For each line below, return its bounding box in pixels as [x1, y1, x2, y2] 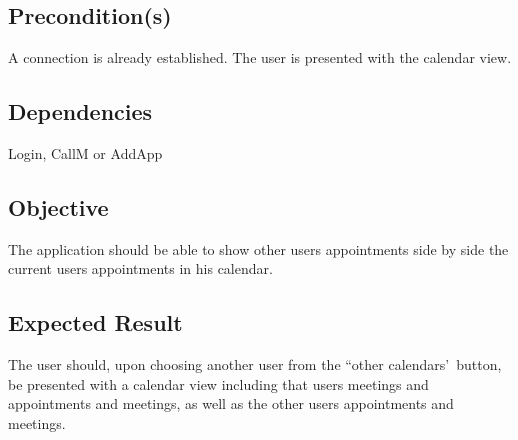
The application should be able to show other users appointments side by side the [8, 238, 509, 259]
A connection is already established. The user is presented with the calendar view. [8, 47, 512, 68]
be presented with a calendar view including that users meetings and [8, 373, 429, 394]
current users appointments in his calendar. [8, 258, 273, 279]
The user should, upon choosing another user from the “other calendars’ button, [8, 354, 502, 375]
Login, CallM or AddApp [8, 143, 163, 163]
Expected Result [8, 307, 183, 338]
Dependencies [8, 96, 153, 127]
